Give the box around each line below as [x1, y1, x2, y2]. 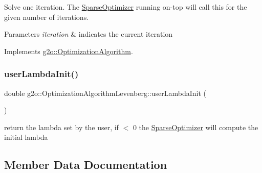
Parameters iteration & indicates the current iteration [4, 29, 173, 39]
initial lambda [4, 132, 48, 142]
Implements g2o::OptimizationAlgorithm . [4, 45, 133, 56]
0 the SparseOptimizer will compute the [133, 121, 258, 132]
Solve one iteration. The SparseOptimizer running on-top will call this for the [4, 2, 247, 12]
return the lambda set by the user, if [4, 121, 119, 132]
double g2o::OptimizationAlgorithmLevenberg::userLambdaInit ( [4, 87, 206, 98]
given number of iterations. [4, 11, 89, 22]
